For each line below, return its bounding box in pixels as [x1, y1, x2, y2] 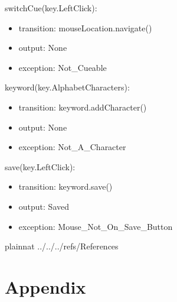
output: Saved [18, 200, 69, 212]
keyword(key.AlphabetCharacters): [5, 81, 130, 93]
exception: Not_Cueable [18, 61, 107, 73]
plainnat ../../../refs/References [5, 240, 119, 252]
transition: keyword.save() [18, 180, 113, 193]
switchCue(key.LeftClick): [5, 2, 97, 14]
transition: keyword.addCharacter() [18, 100, 147, 113]
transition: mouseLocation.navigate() [18, 21, 152, 34]
